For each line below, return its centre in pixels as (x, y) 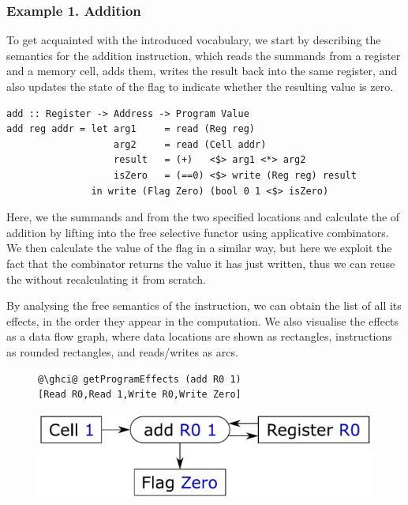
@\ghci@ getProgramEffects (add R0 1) (140, 379)
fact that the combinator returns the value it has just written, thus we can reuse (201, 263)
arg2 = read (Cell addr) (190, 144)
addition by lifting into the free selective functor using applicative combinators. (198, 232)
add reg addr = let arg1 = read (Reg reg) (131, 129)
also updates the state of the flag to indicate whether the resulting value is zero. (200, 86)
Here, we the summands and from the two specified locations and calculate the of (203, 217)
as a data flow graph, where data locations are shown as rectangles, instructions (199, 336)
